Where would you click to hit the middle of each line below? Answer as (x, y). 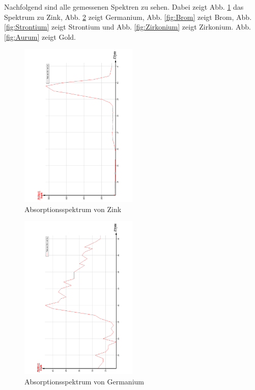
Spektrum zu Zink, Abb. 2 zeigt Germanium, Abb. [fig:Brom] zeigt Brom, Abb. (128, 17)
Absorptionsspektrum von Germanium (84, 381)
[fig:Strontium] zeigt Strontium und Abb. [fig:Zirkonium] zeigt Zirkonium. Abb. (127, 27)
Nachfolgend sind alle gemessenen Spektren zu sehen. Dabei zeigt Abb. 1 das (124, 7)
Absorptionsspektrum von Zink (73, 209)
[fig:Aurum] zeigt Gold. (40, 36)
